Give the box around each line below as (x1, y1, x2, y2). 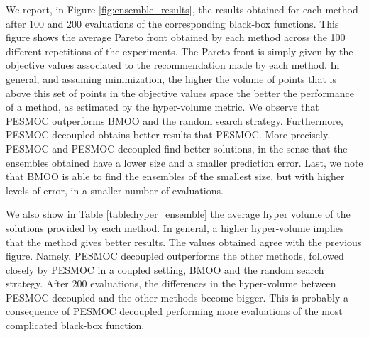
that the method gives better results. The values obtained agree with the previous (6, 234, 362, 249)
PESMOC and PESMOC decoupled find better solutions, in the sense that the (6, 140, 348, 155)
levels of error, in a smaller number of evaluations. (6, 182, 224, 197)
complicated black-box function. (6, 318, 145, 333)
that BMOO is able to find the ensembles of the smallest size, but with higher (6, 169, 345, 184)
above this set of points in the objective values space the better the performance (6, 85, 354, 100)
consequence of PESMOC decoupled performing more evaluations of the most (6, 304, 343, 319)
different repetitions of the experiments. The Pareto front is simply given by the (6, 43, 353, 58)
